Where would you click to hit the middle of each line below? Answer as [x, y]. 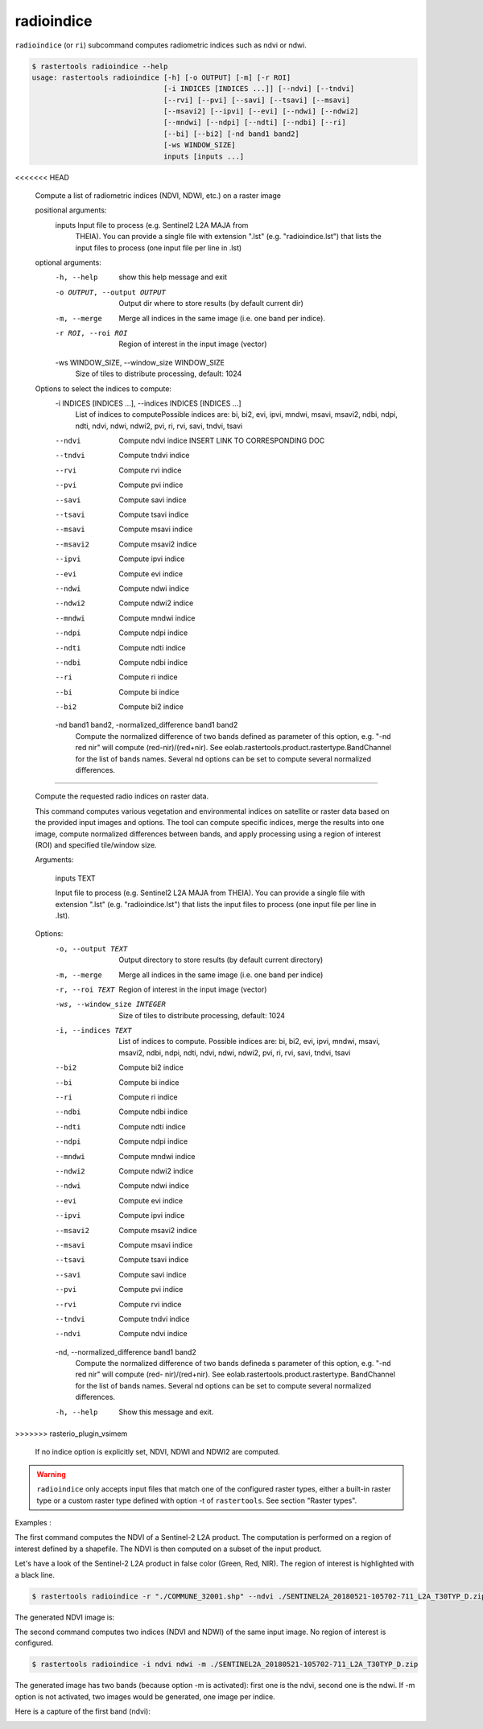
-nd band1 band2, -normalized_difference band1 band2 [147, 725]
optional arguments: [68, 262]
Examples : [33, 1522]
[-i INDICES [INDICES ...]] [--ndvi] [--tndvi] [259, 89]
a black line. [35, 1574]
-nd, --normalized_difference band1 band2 [126, 1351]
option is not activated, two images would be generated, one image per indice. [145, 1696]
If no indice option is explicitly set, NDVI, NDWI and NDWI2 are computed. [158, 1452]
